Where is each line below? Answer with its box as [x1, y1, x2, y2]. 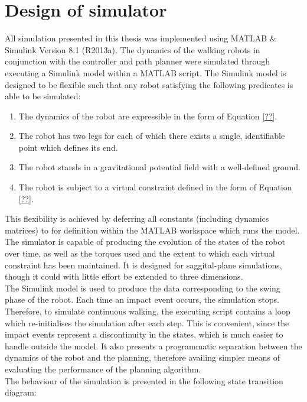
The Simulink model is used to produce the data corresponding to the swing [5, 281, 280, 294]
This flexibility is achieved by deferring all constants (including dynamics [5, 212, 269, 225]
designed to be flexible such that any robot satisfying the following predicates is [5, 78, 293, 90]
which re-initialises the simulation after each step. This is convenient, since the [5, 316, 289, 329]
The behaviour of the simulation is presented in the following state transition [5, 374, 283, 387]
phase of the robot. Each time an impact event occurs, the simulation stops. [5, 293, 279, 306]
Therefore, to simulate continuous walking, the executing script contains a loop [5, 305, 290, 317]
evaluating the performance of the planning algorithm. [5, 362, 201, 375]
